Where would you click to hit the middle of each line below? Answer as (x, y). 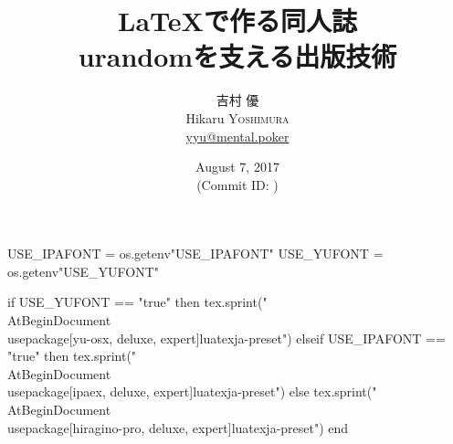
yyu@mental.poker (237, 136)
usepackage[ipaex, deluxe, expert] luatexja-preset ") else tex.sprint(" (192, 391)
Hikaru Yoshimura (237, 117)
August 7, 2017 (237, 167)
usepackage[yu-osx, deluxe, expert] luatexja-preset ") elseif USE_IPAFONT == (226, 338)
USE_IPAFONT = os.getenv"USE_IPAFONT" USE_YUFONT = (195, 254)
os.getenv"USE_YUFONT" (84, 271)
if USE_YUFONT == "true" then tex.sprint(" (137, 302)
